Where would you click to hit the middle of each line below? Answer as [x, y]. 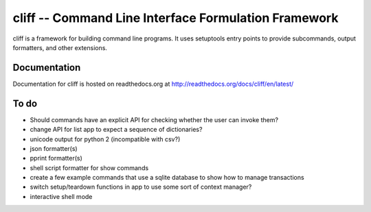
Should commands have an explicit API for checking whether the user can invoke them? [154, 119]
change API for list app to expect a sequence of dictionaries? [116, 130]
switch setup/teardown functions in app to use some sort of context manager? [141, 187]
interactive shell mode [61, 196]
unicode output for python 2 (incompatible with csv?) [105, 139]
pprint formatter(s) [56, 158]
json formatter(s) [54, 148]
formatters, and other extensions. [60, 47]
